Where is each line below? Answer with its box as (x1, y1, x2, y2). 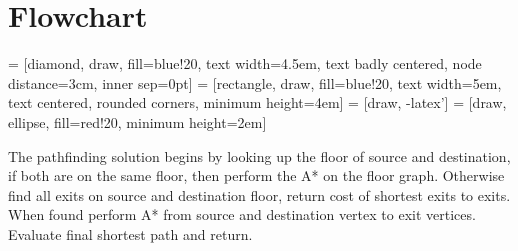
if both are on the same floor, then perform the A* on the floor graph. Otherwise (8, 165, 505, 186)
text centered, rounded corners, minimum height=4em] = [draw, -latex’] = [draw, (8, 92, 507, 113)
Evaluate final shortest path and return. (8, 223, 253, 244)
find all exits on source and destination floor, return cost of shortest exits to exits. (8, 184, 511, 205)
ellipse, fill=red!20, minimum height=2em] (8, 111, 267, 132)
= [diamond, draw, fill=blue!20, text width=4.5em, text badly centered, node (8, 53, 482, 74)
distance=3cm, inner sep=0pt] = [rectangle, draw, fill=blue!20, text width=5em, (8, 72, 502, 93)
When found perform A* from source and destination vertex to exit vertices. (8, 204, 476, 225)
